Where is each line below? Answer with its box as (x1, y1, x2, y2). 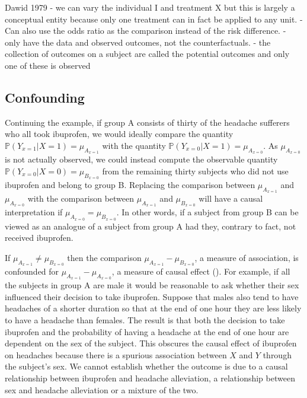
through (263, 348, 292, 361)
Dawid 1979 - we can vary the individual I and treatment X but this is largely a (5, 1, 295, 13)
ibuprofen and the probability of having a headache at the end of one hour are (5, 325, 289, 337)
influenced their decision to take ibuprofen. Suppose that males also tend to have (5, 290, 299, 303)
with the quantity (102, 139, 166, 151)
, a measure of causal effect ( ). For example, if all (111, 265, 290, 277)
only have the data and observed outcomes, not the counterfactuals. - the (5, 36, 271, 48)
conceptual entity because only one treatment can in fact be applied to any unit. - (5, 12, 303, 25)
